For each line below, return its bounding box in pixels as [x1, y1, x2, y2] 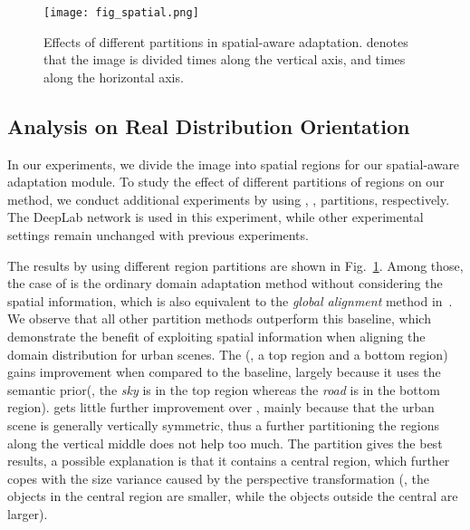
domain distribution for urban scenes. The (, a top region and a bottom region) [7, 344, 448, 363]
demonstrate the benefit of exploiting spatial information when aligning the [7, 326, 426, 345]
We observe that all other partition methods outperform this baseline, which [7, 309, 431, 328]
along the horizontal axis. [43, 67, 184, 86]
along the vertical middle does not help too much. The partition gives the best [7, 433, 443, 452]
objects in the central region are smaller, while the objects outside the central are [7, 487, 458, 506]
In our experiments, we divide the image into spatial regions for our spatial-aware [7, 154, 460, 173]
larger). [7, 504, 48, 523]
